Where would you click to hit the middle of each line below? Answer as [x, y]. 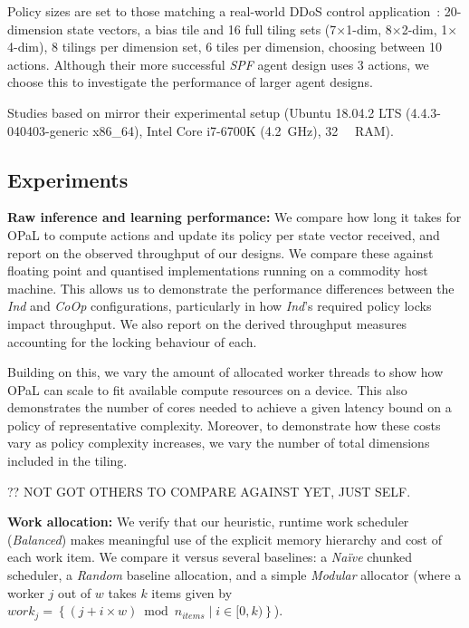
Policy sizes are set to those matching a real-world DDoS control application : [224, 11]
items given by [192, 592]
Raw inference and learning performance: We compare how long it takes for [234, 217]
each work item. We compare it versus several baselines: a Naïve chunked [210, 557]
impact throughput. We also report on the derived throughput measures [207, 323]
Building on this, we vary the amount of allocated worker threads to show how [225, 372]
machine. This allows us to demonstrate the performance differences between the [231, 288]
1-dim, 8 [369, 29]
